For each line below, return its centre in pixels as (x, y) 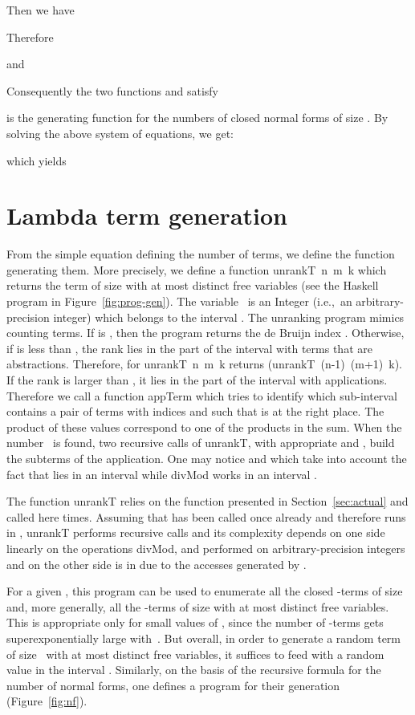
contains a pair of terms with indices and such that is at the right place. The (195, 411)
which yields (37, 160)
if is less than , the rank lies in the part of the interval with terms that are (189, 348)
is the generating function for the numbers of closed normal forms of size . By (197, 118)
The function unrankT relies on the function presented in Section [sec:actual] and (207, 501)
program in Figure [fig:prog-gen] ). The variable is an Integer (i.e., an (179, 301)
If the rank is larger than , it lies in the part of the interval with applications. (197, 380)
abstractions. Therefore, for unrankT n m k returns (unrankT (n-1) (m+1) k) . (204, 364)
